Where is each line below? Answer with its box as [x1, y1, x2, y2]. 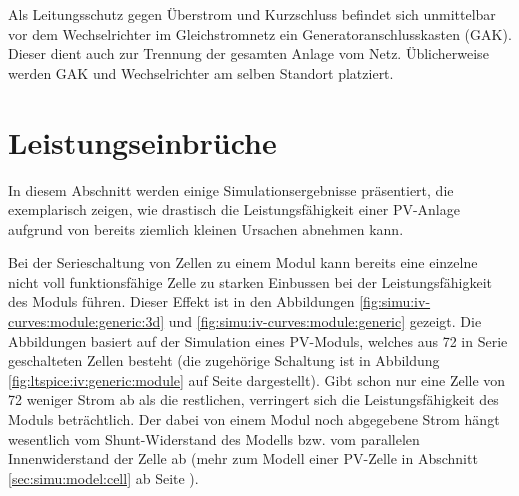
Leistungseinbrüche [8, 121, 277, 162]
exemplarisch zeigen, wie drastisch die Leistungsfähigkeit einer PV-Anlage [8, 199, 460, 220]
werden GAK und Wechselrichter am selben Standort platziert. [8, 62, 394, 83]
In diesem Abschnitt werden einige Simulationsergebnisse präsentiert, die [8, 179, 454, 200]
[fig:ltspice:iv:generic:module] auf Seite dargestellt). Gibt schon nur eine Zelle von [8, 369, 506, 390]
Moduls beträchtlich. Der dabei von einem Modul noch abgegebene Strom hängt [8, 409, 500, 430]
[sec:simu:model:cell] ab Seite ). [8, 467, 199, 488]
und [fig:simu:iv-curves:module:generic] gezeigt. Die [168, 311, 482, 332]
